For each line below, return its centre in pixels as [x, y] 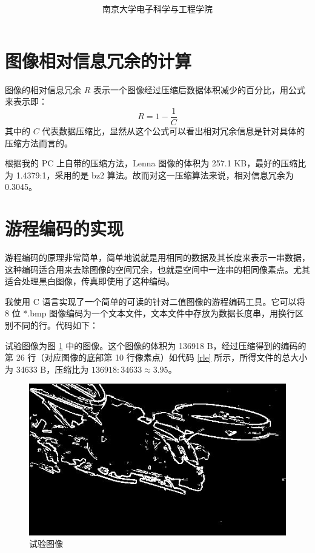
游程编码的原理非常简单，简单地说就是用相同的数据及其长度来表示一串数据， [157, 257]
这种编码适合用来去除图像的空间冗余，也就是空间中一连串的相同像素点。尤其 [157, 269]
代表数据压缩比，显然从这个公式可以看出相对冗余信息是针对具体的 [174, 130]
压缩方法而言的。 [39, 142]
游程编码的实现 [65, 228]
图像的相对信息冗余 [43, 89]
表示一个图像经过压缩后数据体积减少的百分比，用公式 [199, 89]
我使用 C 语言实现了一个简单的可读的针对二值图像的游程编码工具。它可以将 [155, 301]
